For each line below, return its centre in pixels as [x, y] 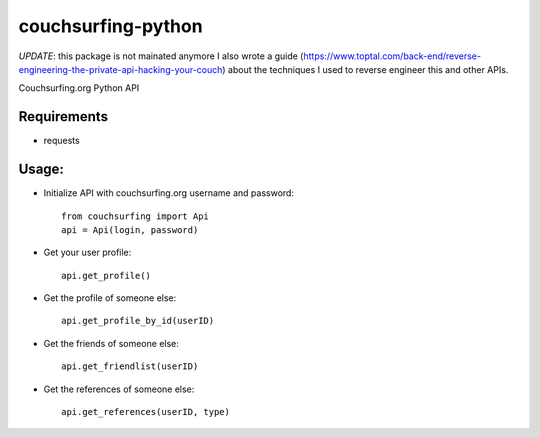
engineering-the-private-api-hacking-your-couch [120, 69]
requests [61, 141]
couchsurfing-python [111, 26]
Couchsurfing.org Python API [79, 88]
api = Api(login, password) [130, 229]
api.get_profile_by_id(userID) [138, 321]
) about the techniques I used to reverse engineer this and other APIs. [365, 69]
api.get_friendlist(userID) [130, 366]
